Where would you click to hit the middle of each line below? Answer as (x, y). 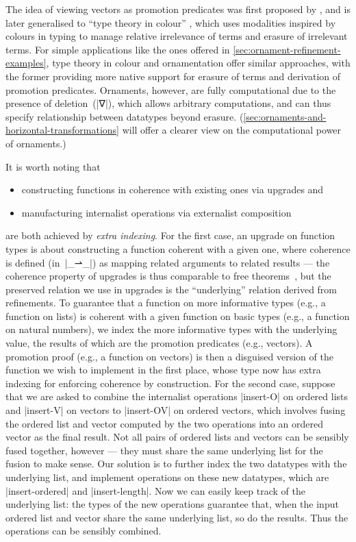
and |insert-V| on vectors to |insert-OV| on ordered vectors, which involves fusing (176, 410)
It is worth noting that (53, 166)
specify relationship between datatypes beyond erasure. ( (125, 116)
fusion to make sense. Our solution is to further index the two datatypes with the (176, 464)
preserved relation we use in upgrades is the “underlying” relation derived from (171, 289)
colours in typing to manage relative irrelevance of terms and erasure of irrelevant (177, 36)
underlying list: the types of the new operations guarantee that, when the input (172, 504)
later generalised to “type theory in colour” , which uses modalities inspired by (171, 22)
